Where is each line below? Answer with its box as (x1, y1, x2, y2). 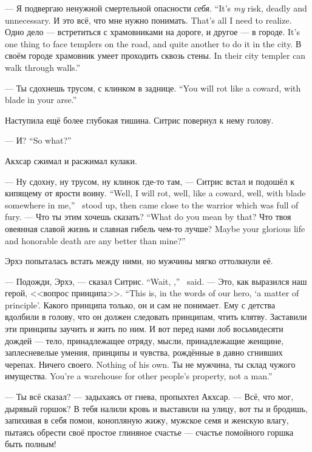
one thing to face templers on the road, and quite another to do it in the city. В (5, 37, 302, 50)
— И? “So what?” (5, 134, 72, 147)
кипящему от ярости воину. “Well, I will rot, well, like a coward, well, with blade (5, 187, 306, 199)
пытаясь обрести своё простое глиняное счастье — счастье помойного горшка (5, 425, 294, 438)
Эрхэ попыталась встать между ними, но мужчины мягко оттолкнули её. (5, 254, 273, 267)
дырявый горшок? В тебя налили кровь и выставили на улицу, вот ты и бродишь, (5, 402, 308, 414)
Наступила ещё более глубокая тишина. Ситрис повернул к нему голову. (5, 113, 274, 126)
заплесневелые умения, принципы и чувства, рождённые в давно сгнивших (5, 346, 283, 359)
